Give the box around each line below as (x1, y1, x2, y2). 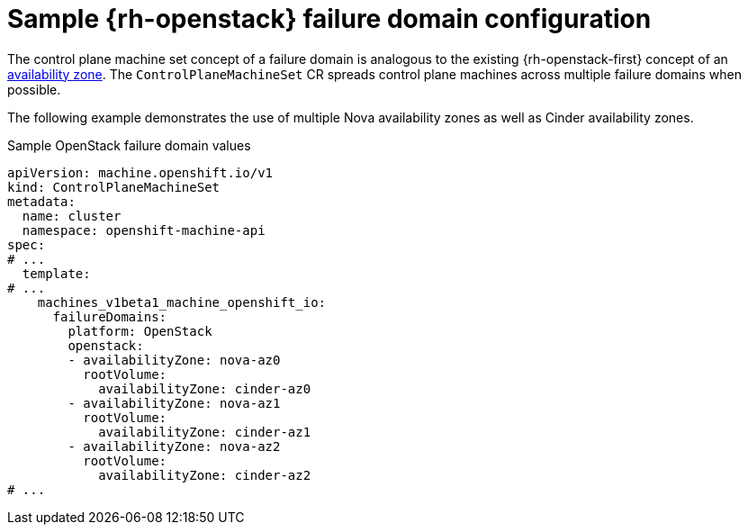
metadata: (7, 194, 76, 209)
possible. (7, 81, 61, 97)
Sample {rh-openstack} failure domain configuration (7, 4, 652, 34)
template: (22, 266, 91, 281)
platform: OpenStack (68, 323, 212, 338)
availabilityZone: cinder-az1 (98, 424, 311, 439)
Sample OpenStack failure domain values (7, 137, 251, 153)
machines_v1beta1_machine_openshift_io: (37, 294, 327, 310)
